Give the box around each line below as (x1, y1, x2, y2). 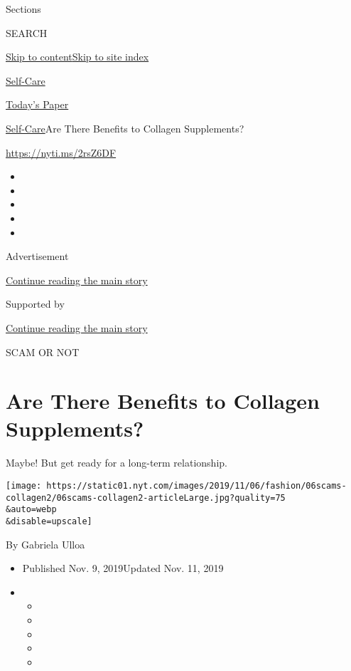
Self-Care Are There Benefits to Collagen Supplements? (6, 120, 244, 135)
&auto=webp (6, 504, 57, 515)
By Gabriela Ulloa (6, 536, 85, 551)
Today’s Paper (6, 97, 69, 112)
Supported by (6, 296, 65, 311)
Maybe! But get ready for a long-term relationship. (6, 455, 227, 470)
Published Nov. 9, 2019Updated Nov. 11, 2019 (22, 561, 224, 576)
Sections (6, 1, 41, 16)
